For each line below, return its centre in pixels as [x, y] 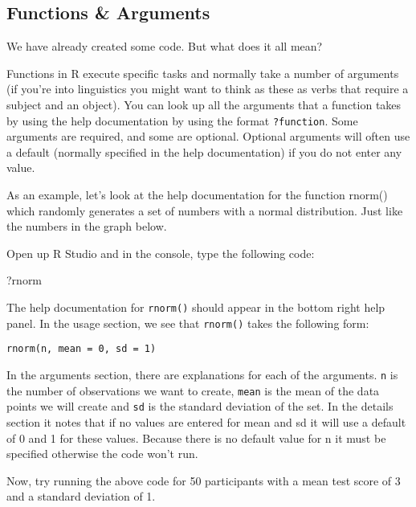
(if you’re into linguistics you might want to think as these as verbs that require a [208, 89]
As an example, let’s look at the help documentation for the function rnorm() [197, 195]
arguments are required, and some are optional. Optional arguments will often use [208, 136]
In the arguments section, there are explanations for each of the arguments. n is [202, 374]
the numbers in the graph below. [87, 226]
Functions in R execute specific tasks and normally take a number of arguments [203, 73]
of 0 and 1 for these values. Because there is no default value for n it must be [196, 437]
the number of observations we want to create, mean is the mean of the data [193, 390]
